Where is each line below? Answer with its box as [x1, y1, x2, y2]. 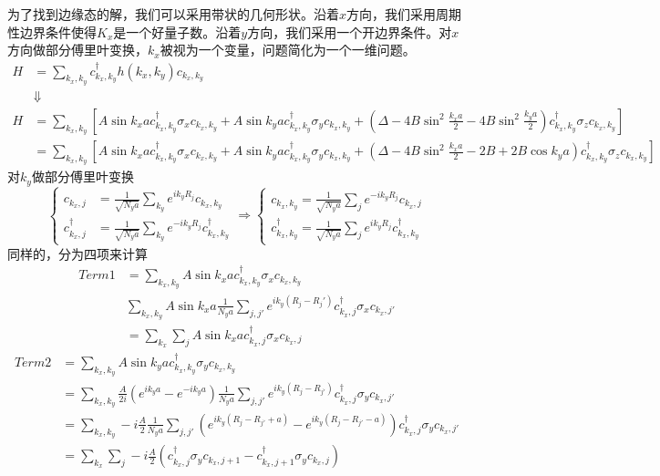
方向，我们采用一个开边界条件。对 [247, 22, 452, 41]
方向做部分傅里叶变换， [7, 40, 148, 59]
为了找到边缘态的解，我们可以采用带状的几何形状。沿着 [7, 5, 339, 23]
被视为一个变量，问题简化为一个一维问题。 [160, 40, 416, 59]
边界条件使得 [19, 22, 97, 41]
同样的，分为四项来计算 [7, 243, 148, 263]
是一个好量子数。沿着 [113, 22, 242, 41]
